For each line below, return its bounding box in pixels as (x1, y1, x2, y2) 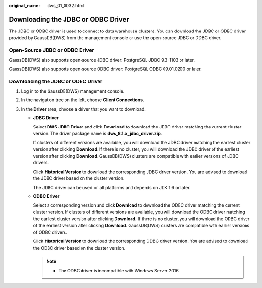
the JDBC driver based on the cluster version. (33, 176, 125, 181)
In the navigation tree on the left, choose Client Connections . (21, 97, 144, 103)
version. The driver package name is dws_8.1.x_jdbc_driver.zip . (33, 130, 162, 136)
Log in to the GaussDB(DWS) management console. (21, 88, 125, 94)
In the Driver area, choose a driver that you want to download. (21, 106, 146, 112)
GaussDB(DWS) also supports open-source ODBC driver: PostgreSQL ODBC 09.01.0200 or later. (9, 66, 202, 72)
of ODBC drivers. (33, 229, 67, 235)
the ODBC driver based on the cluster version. (33, 245, 126, 251)
